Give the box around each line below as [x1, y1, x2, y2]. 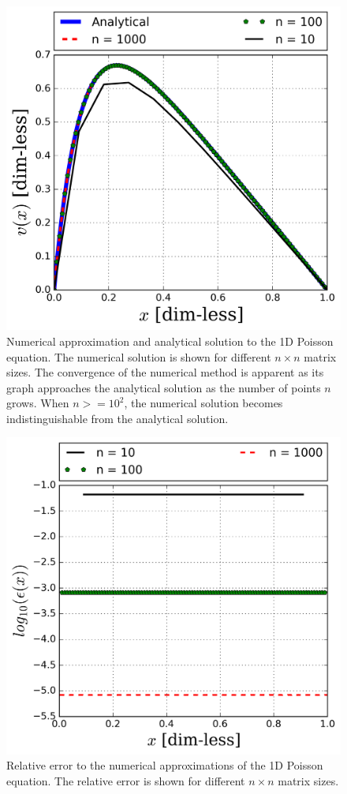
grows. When [6, 395, 69, 411]
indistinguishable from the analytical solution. [6, 410, 229, 426]
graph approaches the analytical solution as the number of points [6, 379, 321, 395]
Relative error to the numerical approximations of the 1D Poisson [6, 757, 323, 773]
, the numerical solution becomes [124, 395, 283, 411]
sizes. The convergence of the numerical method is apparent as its [6, 364, 324, 380]
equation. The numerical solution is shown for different [6, 348, 271, 365]
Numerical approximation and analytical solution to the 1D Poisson [6, 332, 334, 349]
